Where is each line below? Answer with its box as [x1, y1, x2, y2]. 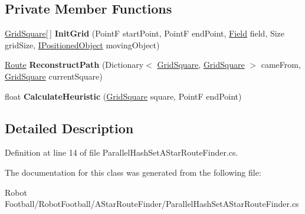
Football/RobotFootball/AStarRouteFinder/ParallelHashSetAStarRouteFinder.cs [5, 197, 299, 210]
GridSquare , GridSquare [157, 58, 245, 71]
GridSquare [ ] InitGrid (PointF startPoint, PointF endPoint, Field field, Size [5, 27, 285, 39]
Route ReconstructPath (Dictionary [5, 58, 144, 71]
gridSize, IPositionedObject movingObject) [5, 38, 160, 51]
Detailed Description [5, 118, 134, 137]
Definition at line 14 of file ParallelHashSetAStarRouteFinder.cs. [5, 146, 238, 159]
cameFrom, [261, 58, 301, 71]
